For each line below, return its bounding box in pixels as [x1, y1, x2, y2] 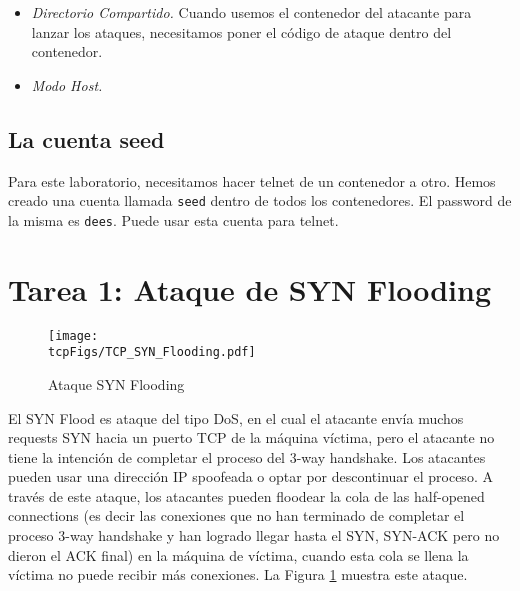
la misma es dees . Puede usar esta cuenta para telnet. [8, 209, 339, 230]
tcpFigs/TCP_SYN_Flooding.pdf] [48, 345, 256, 360]
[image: [48, 328, 99, 343]
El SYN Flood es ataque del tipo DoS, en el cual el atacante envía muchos [8, 407, 464, 428]
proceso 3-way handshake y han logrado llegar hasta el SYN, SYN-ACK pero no [8, 525, 500, 546]
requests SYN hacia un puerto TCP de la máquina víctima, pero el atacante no [8, 427, 495, 448]
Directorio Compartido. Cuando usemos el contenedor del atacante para [31, 2, 472, 22]
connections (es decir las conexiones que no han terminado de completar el [8, 505, 465, 526]
